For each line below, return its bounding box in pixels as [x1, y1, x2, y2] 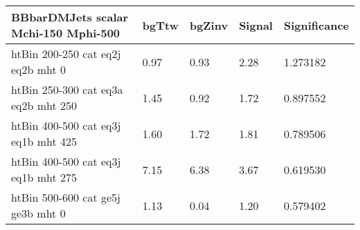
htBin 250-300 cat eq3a [11, 82, 123, 97]
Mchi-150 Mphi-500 [11, 25, 120, 41]
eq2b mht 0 [11, 61, 66, 77]
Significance [283, 17, 349, 33]
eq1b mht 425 [11, 133, 78, 149]
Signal [239, 17, 273, 33]
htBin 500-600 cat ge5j [11, 189, 120, 205]
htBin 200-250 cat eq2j [11, 46, 121, 61]
